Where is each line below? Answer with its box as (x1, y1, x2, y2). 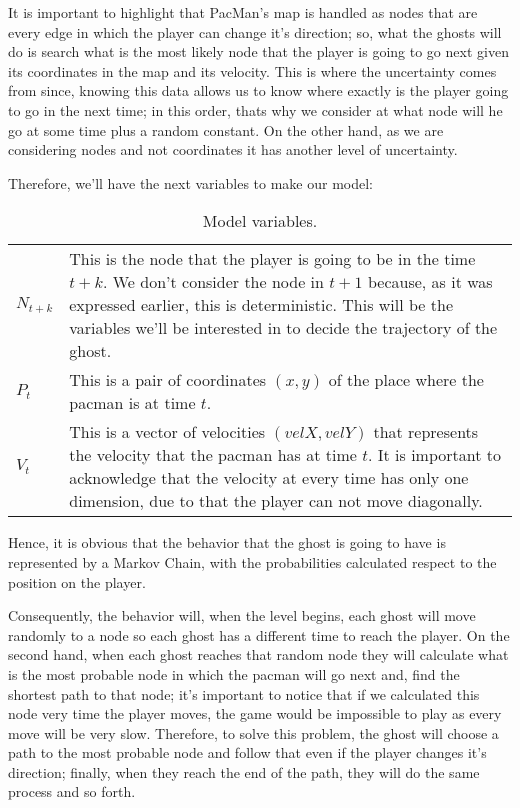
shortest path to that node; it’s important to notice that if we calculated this (8, 683, 480, 704)
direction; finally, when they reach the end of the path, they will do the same (8, 761, 480, 782)
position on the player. (8, 571, 146, 592)
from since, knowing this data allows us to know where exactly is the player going (8, 80, 509, 101)
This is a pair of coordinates (69, 368, 267, 392)
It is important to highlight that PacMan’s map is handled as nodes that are (8, 2, 478, 22)
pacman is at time (69, 391, 196, 415)
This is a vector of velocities (69, 420, 266, 444)
